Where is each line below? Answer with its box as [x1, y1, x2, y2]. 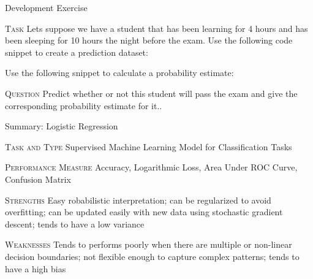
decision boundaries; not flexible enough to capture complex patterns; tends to [5, 250, 300, 262]
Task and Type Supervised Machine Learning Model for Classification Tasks [5, 140, 292, 153]
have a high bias [5, 262, 66, 275]
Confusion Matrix [5, 172, 71, 185]
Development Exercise [5, 1, 88, 13]
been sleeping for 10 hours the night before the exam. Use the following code [5, 34, 293, 47]
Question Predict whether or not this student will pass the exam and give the [5, 86, 298, 99]
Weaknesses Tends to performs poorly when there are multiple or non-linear [5, 238, 292, 251]
